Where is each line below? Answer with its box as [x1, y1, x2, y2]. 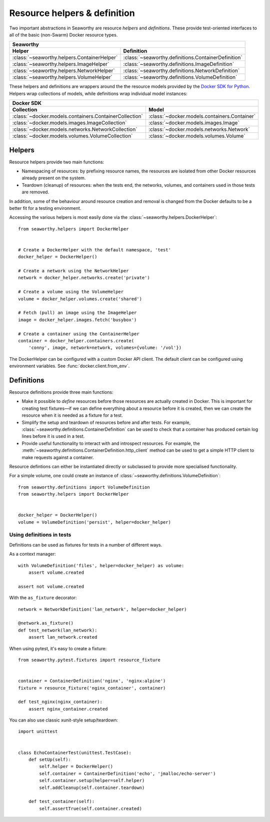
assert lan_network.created [28, 635, 97, 640]
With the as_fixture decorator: [9, 595, 77, 601]
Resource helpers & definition [9, 7, 135, 18]
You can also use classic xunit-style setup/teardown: [9, 717, 118, 723]
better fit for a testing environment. [9, 205, 81, 211]
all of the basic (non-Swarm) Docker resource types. [9, 31, 118, 37]
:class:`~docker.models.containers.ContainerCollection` [12, 113, 143, 120]
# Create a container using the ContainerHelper [18, 331, 139, 337]
